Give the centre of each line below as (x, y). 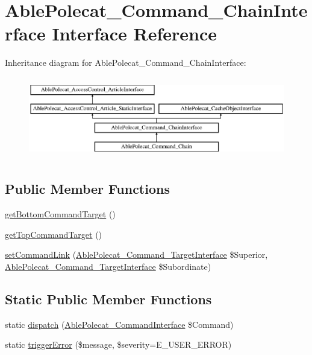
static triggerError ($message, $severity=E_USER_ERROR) (118, 344)
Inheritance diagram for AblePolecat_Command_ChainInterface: (126, 62)
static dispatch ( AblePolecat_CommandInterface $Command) (119, 324)
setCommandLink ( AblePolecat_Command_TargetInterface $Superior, (136, 254)
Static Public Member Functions (108, 299)
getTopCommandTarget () (54, 234)
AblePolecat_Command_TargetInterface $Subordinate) (108, 267)
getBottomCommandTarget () (60, 214)
